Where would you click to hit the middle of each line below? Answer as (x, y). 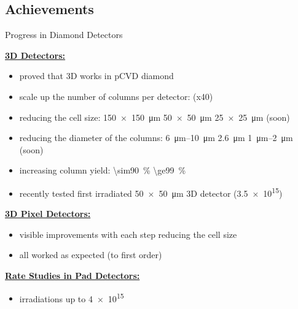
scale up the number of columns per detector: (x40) (116, 96)
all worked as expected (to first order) (91, 255)
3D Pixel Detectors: (48, 214)
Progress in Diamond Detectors (64, 35)
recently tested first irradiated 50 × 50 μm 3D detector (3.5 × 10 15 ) (151, 192)
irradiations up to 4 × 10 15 (72, 297)
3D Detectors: (35, 55)
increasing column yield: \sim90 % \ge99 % (103, 170)
